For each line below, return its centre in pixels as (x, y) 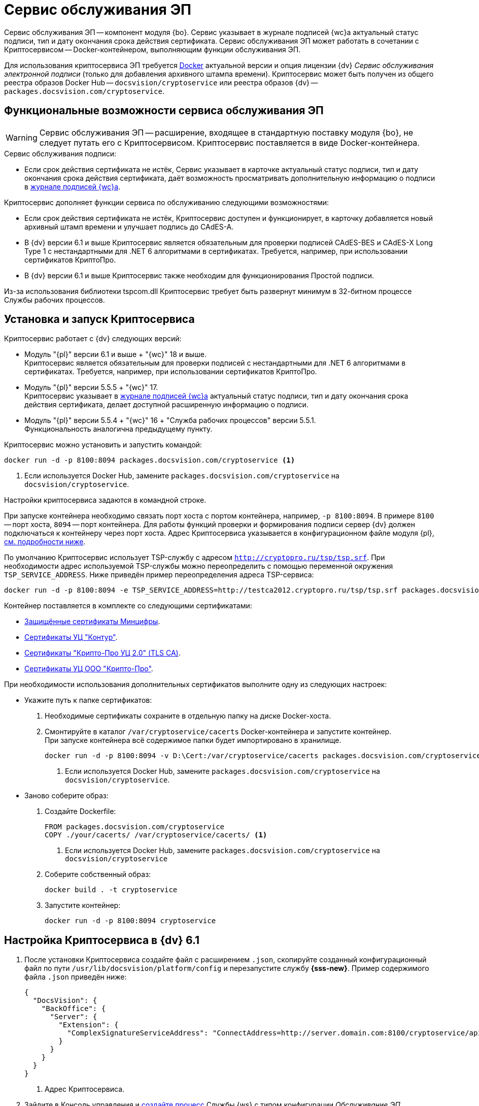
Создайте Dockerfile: (80, 811)
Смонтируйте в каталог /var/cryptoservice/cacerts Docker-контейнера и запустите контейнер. (218, 732)
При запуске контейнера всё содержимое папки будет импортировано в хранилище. (193, 740)
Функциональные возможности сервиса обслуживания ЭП (164, 111)
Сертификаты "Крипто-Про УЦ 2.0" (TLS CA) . (102, 653)
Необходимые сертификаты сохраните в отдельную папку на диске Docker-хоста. (188, 716)
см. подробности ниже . (45, 542)
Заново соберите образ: (66, 796)
